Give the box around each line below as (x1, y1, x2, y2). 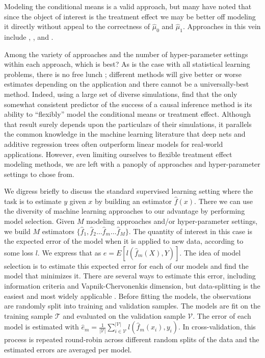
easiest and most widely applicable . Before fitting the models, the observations (4, 290, 251, 301)
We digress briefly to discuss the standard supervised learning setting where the (4, 186, 253, 196)
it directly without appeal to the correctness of (4, 21, 150, 32)
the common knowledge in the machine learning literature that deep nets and (4, 129, 246, 139)
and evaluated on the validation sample (63, 310, 185, 321)
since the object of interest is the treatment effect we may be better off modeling (4, 11, 256, 21)
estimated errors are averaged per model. (4, 344, 132, 355)
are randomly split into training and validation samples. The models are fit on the (4, 300, 260, 311)
